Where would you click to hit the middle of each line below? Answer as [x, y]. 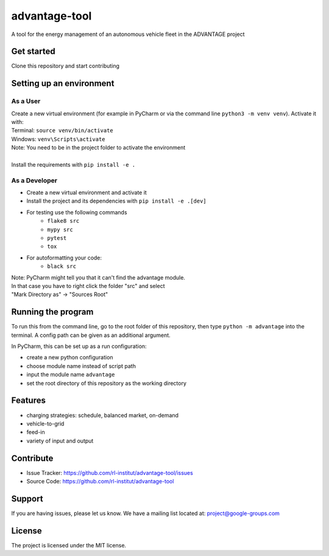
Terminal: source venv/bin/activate [62, 131]
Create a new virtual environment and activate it [87, 193]
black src [62, 266]
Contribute [32, 458]
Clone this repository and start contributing [65, 66]
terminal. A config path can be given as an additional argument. [91, 335]
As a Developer [34, 180]
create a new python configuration [70, 358]
